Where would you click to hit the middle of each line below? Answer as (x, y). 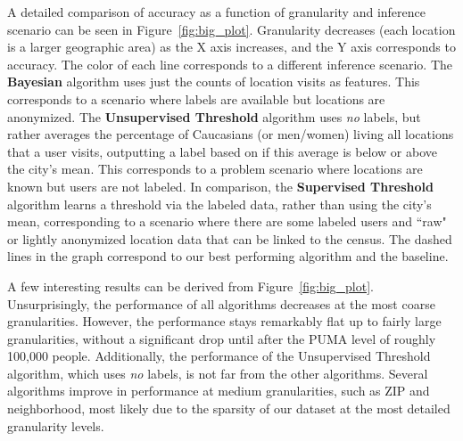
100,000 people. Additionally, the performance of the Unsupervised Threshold (219, 356)
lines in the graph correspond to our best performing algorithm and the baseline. (228, 256)
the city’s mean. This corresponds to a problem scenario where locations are (215, 169)
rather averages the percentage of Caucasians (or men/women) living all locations (231, 134)
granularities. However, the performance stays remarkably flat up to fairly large (224, 321)
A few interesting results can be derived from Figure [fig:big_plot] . (190, 286)
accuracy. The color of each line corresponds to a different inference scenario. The (230, 64)
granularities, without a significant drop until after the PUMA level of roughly (222, 338)
